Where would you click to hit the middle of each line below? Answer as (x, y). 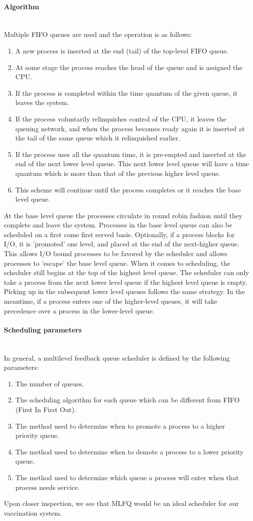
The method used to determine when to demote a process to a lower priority (129, 451)
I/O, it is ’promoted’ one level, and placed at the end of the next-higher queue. (122, 244)
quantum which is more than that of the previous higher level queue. (118, 173)
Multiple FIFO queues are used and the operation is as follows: (98, 34)
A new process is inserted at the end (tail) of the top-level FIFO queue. (122, 50)
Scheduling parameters (43, 329)
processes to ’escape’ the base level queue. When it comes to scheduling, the (117, 263)
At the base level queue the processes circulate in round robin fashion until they (123, 215)
